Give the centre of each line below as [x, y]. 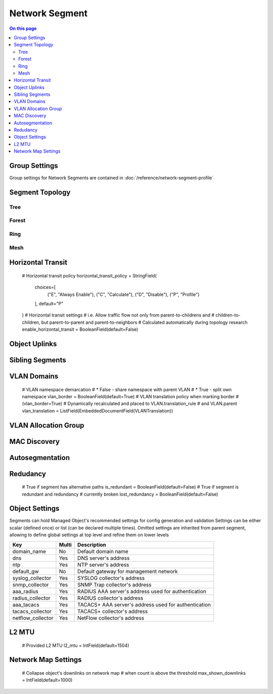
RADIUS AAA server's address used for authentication [142, 591]
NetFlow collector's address [111, 618]
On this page [23, 28]
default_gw [26, 571]
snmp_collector [31, 584]
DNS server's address [104, 558]
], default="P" [49, 303]
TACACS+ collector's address [113, 611]
